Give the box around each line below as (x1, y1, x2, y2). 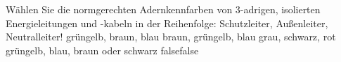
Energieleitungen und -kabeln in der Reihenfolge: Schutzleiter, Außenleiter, (6, 15, 328, 30)
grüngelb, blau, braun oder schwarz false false (6, 42, 199, 57)
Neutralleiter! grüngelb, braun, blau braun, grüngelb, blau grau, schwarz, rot (6, 29, 336, 44)
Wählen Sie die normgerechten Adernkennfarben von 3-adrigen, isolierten (6, 2, 321, 16)
